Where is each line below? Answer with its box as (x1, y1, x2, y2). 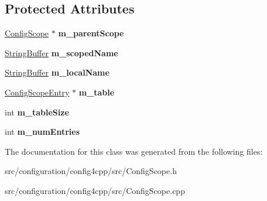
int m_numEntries (5, 125, 80, 138)
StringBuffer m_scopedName (5, 46, 118, 59)
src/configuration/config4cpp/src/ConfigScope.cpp (5, 184, 185, 196)
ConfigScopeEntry (5, 86, 70, 98)
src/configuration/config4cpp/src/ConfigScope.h (5, 165, 177, 177)
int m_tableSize (5, 105, 69, 118)
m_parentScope (58, 27, 124, 39)
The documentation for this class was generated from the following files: (5, 145, 263, 157)
